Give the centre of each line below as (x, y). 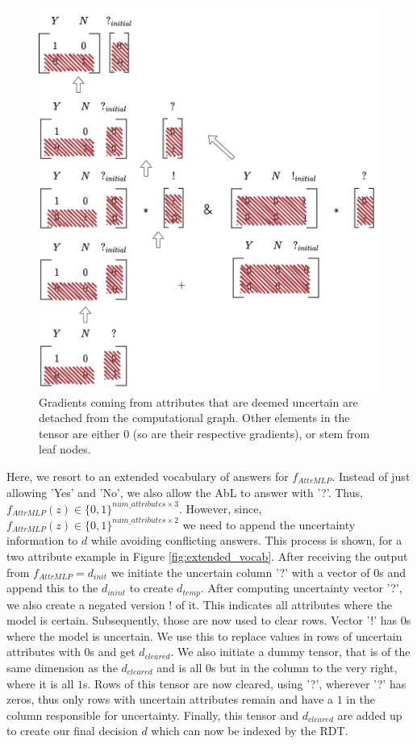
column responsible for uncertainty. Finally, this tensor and (152, 715)
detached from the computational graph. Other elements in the (194, 418)
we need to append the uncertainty (269, 524)
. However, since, (220, 508)
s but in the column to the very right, (304, 668)
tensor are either (79, 433)
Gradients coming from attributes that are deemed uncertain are (198, 401)
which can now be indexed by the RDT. (250, 731)
